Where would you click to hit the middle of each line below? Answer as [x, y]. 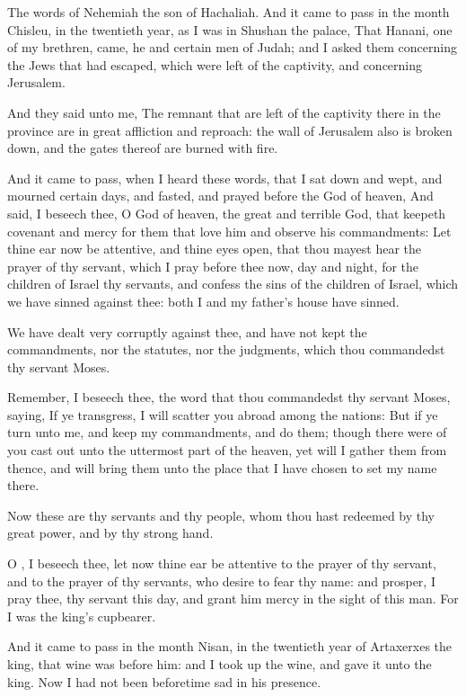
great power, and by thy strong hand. [110, 533]
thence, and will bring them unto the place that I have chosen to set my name [222, 467]
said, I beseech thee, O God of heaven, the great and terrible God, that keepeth [227, 213]
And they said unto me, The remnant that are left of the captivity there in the [224, 112]
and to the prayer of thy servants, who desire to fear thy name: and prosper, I [221, 581]
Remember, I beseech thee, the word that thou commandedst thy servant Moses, [229, 397]
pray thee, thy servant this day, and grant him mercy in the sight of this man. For [233, 599]
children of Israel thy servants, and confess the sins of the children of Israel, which [233, 284]
